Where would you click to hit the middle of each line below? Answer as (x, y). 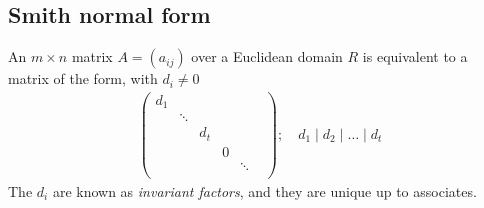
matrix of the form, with (83, 78)
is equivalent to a (415, 56)
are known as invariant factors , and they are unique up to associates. (264, 190)
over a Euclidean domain (267, 56)
